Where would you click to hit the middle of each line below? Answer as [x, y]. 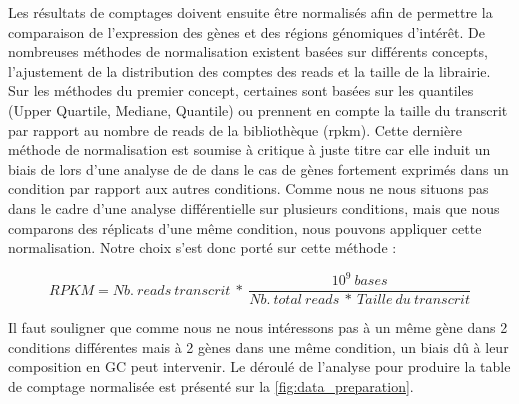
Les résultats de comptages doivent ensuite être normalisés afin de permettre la [250, 12]
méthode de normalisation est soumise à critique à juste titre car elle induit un [249, 149]
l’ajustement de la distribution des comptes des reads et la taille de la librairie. [249, 70]
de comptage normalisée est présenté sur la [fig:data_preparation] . [211, 386]
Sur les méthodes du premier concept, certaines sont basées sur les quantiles [241, 90]
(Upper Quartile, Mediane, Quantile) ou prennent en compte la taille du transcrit [258, 109]
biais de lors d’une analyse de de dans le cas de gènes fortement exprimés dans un [258, 168]
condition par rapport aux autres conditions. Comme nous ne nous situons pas [248, 188]
